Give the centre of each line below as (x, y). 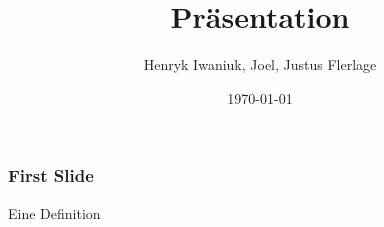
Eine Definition (54, 212)
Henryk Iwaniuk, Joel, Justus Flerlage (260, 64)
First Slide (51, 175)
